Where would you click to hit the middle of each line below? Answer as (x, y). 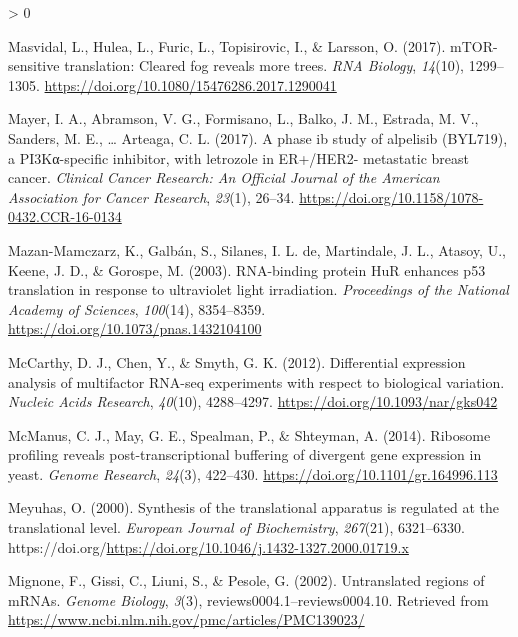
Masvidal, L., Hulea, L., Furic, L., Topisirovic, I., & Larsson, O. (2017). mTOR (251, 45)
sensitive (34, 65)
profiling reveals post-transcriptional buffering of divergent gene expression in (245, 454)
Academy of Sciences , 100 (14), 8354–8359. (137, 308)
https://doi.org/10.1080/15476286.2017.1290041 (190, 84)
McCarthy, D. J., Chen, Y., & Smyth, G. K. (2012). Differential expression (237, 361)
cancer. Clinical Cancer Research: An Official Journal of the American (224, 177)
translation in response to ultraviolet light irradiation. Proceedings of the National (258, 289)
